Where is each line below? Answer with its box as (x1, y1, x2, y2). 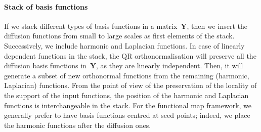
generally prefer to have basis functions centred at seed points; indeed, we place (4, 110, 250, 120)
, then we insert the (187, 20, 247, 31)
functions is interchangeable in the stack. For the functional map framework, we (4, 100, 252, 110)
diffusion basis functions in (4, 60, 86, 71)
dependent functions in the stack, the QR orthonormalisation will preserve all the (4, 50, 256, 61)
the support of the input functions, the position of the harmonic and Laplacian (4, 90, 249, 100)
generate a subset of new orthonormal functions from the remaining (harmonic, (4, 70, 249, 80)
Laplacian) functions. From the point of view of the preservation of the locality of (4, 80, 257, 91)
